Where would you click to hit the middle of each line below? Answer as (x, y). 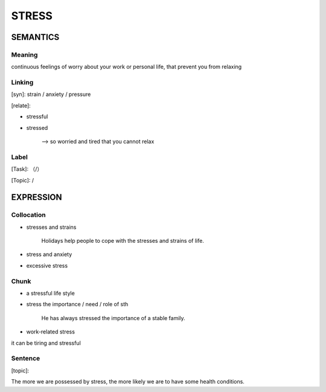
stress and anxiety (49, 254)
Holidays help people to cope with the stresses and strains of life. (123, 241)
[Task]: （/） (27, 169)
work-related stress (51, 332)
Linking (22, 83)
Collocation (28, 215)
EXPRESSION (37, 197)
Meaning (24, 54)
